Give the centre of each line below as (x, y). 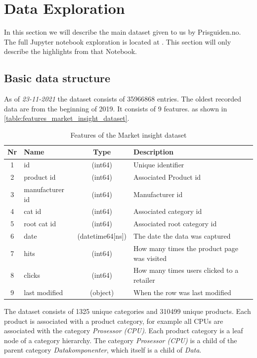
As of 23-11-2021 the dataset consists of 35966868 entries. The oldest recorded (123, 99)
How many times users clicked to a (186, 270)
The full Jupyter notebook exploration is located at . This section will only (118, 41)
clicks (32, 275)
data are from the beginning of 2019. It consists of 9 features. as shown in (116, 108)
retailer (144, 280)
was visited (150, 258)
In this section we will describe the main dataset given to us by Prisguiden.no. (123, 32)
